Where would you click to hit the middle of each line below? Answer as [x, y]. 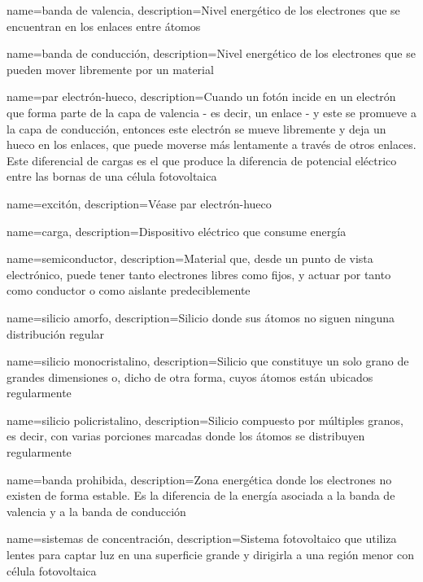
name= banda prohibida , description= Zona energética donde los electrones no [199, 479]
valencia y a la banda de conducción [96, 511]
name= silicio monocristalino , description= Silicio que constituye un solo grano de [208, 361]
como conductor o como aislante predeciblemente [129, 290]
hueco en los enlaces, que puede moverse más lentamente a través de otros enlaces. [211, 144]
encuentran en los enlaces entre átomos [104, 26]
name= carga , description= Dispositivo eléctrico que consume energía [177, 231]
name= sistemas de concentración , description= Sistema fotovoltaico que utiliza [202, 538]
